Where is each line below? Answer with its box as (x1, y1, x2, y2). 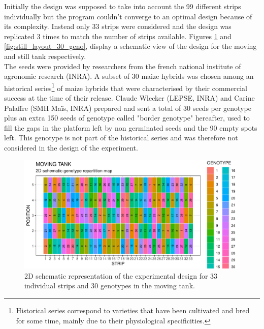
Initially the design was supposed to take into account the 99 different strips (4, 1, 241, 11)
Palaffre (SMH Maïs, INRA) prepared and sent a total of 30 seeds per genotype (4, 102, 251, 113)
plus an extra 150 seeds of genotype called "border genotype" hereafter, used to (4, 112, 250, 123)
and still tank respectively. (4, 50, 86, 61)
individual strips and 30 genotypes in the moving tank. (24, 280, 195, 291)
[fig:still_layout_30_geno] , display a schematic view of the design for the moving (4, 41, 257, 51)
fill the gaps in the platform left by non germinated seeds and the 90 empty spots (4, 122, 257, 133)
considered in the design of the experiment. (4, 142, 138, 153)
